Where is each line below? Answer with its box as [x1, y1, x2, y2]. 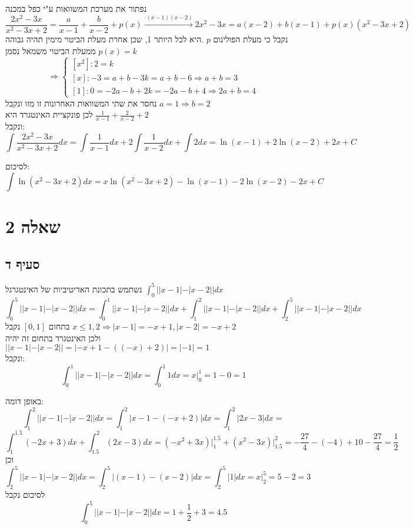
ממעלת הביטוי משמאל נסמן [5, 44, 96, 56]
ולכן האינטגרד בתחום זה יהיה [5, 331, 101, 344]
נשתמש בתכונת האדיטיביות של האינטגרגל [5, 282, 142, 295]
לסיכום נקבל [5, 488, 45, 501]
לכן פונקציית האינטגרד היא [5, 108, 93, 121]
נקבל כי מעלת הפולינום [213, 32, 288, 45]
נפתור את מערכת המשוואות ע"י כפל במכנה [5, 2, 147, 14]
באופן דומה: [5, 395, 44, 407]
